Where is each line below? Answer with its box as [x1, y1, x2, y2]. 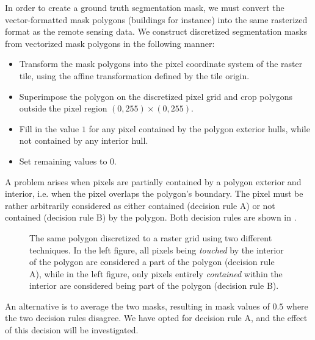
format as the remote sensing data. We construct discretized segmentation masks [5, 25, 307, 38]
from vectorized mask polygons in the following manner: [5, 37, 215, 49]
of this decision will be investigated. [5, 324, 139, 336]
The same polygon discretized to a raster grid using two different [29, 231, 272, 244]
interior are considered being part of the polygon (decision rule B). [29, 279, 279, 292]
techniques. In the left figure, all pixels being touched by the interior [29, 243, 284, 256]
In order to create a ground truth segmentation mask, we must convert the [5, 1, 284, 13]
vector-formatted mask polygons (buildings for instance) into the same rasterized [5, 13, 308, 26]
